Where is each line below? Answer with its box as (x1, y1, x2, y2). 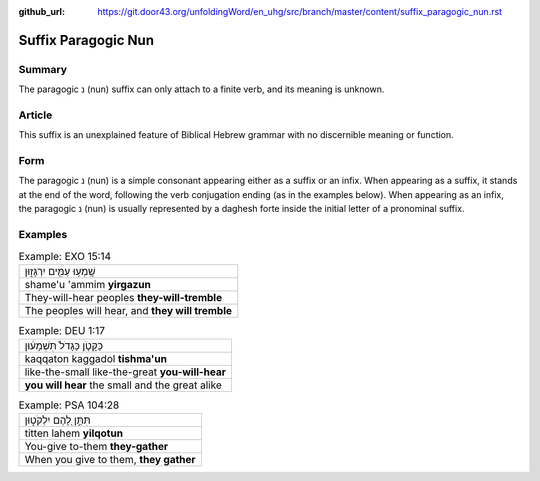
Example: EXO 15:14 (18, 249, 112, 263)
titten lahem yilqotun (24, 426, 124, 440)
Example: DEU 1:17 (18, 323, 105, 337)
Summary (18, 62, 68, 76)
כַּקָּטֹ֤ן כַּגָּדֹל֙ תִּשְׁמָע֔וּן (24, 339, 104, 353)
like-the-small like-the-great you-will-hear (24, 365, 227, 379)
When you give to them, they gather (24, 453, 196, 467)
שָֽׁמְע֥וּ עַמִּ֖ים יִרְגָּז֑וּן (24, 264, 96, 278)
